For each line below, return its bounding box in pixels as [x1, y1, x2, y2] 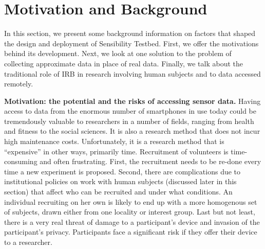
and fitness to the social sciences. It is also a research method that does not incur [4, 126, 260, 136]
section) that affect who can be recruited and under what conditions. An [4, 186, 233, 197]
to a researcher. [4, 237, 52, 247]
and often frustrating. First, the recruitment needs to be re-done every [40, 156, 261, 167]
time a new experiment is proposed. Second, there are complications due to [4, 166, 241, 176]
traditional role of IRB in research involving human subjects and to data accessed [4, 68, 261, 79]
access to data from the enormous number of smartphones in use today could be [4, 105, 256, 116]
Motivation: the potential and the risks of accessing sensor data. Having [4, 95, 261, 106]
